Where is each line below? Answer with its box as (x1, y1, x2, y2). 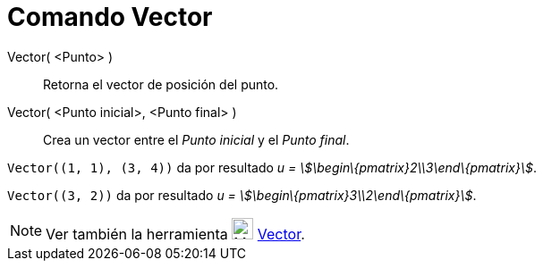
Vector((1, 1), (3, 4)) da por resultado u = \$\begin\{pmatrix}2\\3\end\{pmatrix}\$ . (7, 159, 537, 175)
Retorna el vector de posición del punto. (43, 76, 279, 92)
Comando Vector (7, 2, 213, 32)
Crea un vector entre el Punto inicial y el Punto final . (43, 131, 350, 147)
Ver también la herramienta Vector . (46, 224, 305, 243)
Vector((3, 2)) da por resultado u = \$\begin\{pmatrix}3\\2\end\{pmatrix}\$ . (7, 187, 477, 203)
